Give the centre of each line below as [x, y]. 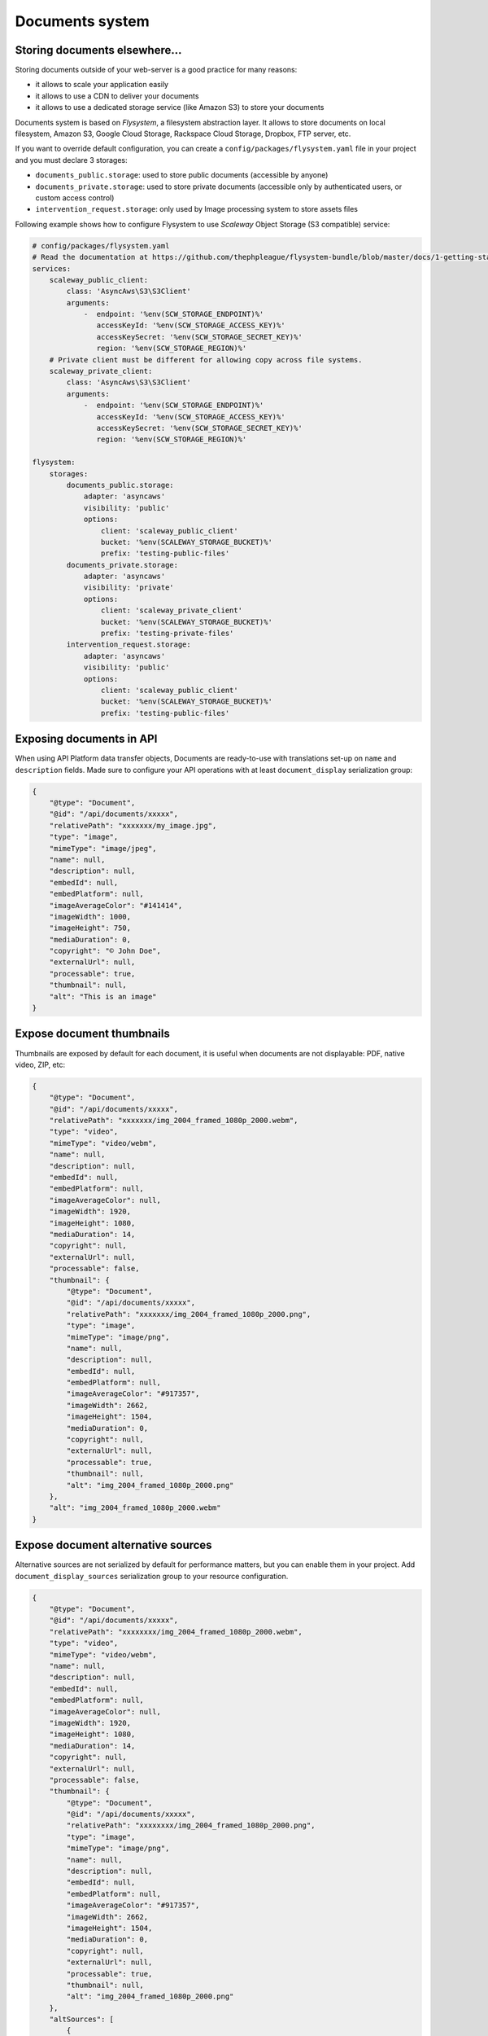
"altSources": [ [81, 2019]
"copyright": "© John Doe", [105, 951]
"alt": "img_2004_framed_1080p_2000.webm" [135, 1508]
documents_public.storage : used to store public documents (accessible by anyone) [182, 175]
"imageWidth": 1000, [90, 917]
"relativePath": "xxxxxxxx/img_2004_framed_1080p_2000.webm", [176, 1632]
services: [52, 268]
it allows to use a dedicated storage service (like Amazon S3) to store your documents [180, 108]
